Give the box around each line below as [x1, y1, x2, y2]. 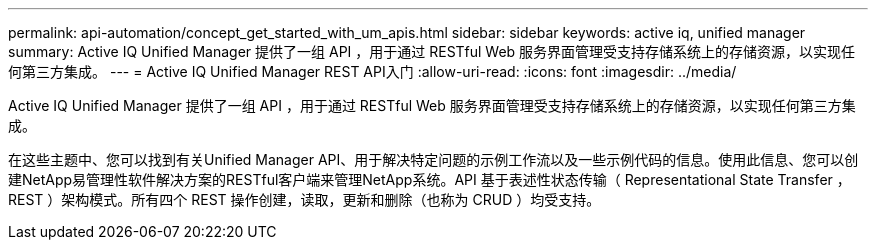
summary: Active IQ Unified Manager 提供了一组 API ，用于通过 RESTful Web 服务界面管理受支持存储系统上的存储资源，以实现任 [8, 43, 856, 60]
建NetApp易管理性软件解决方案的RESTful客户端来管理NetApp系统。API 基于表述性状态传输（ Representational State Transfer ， [8, 171, 851, 188]
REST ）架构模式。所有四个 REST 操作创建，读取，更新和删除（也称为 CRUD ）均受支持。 [8, 191, 601, 208]
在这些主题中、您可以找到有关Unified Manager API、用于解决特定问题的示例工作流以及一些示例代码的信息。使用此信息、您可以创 [8, 151, 859, 168]
